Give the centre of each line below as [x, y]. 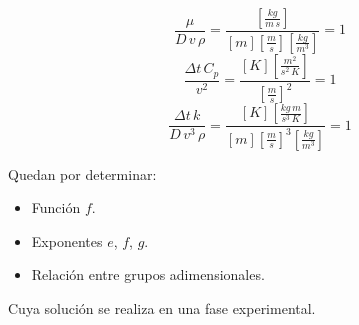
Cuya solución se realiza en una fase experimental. [162, 308]
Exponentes [67, 240]
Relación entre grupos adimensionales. [148, 274]
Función [56, 207]
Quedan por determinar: [82, 173]
